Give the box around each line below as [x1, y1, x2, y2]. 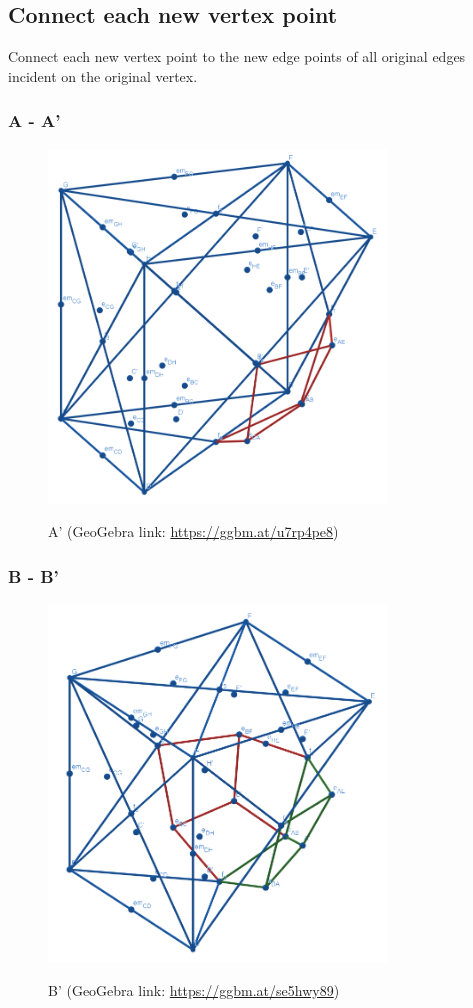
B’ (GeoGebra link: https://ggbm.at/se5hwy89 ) [48, 980, 340, 1001]
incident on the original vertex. [8, 65, 198, 86]
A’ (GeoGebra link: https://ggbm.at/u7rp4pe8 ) [48, 521, 339, 542]
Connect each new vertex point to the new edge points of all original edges [8, 46, 466, 67]
